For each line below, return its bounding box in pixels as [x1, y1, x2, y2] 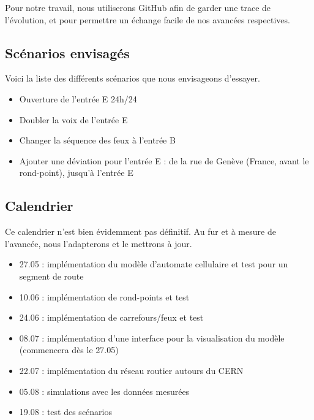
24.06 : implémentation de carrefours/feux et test [19, 311, 204, 324]
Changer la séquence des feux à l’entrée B [19, 134, 176, 147]
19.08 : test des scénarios [19, 405, 112, 418]
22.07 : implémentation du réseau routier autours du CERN [19, 364, 244, 376]
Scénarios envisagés [5, 43, 130, 62]
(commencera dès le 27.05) [19, 343, 119, 356]
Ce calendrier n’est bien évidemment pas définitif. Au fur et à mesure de [5, 225, 276, 238]
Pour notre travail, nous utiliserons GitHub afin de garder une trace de [5, 1, 271, 13]
